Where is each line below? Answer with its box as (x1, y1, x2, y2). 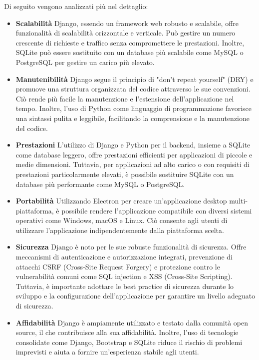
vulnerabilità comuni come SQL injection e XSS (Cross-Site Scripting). (15, 271, 233, 281)
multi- (229, 195, 248, 206)
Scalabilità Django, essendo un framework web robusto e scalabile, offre (15, 17, 239, 28)
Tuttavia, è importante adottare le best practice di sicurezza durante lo (15, 280, 234, 291)
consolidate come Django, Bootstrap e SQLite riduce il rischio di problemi (15, 336, 243, 347)
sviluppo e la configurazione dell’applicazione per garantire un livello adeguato (15, 290, 256, 301)
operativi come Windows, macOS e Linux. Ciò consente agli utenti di (15, 215, 228, 225)
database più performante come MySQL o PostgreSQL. (15, 178, 185, 189)
